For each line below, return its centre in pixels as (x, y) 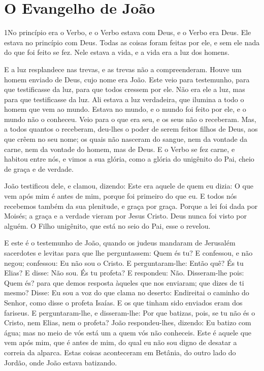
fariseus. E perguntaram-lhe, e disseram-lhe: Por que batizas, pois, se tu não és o (130, 312)
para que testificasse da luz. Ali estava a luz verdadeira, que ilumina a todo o (124, 99)
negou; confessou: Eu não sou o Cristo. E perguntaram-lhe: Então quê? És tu (124, 262)
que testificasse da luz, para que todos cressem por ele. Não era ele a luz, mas (125, 89)
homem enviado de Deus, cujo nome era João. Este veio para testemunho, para (127, 79)
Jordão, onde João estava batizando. (61, 362)
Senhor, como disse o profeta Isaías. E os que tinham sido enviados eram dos (123, 302)
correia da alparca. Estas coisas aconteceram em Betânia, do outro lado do (120, 352)
